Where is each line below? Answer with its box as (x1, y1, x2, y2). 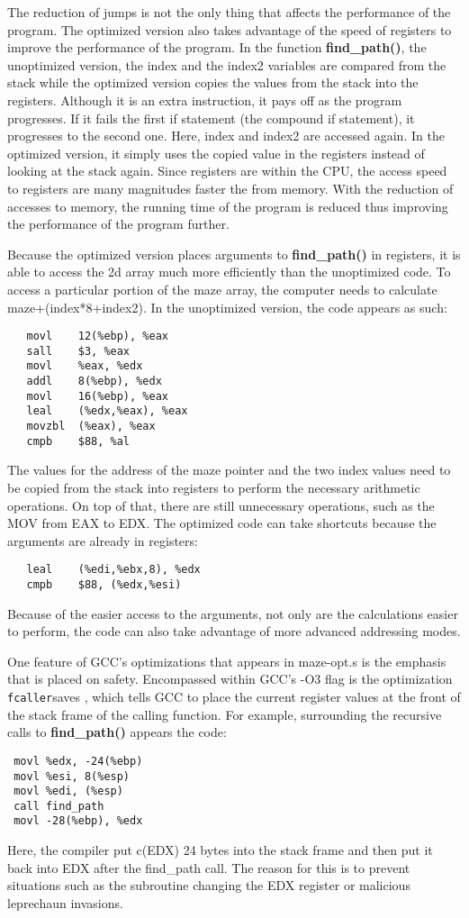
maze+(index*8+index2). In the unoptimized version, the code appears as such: (7, 297, 447, 316)
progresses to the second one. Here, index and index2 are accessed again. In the (7, 126, 445, 145)
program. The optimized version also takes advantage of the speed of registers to (7, 20, 452, 39)
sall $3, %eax (26, 344, 131, 358)
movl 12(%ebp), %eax (26, 330, 168, 343)
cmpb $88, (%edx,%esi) (26, 577, 182, 591)
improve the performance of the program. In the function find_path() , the (7, 38, 427, 57)
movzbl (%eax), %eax (26, 420, 156, 433)
